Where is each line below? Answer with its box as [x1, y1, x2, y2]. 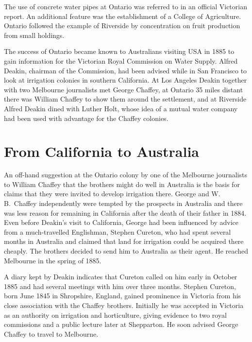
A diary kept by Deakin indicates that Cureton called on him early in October [4, 272, 237, 282]
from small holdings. [4, 30, 65, 40]
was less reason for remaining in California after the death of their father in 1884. [4, 207, 247, 218]
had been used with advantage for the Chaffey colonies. [4, 113, 168, 123]
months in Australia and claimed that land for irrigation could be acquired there [4, 236, 244, 246]
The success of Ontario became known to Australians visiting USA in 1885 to [4, 46, 235, 56]
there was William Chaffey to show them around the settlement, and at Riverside [4, 94, 247, 104]
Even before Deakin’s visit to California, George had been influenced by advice [4, 217, 239, 227]
